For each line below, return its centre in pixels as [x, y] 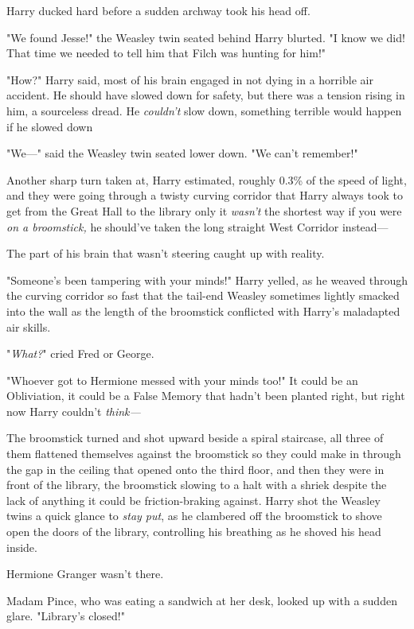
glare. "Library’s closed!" [66, 616]
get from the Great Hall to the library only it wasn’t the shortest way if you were [204, 210]
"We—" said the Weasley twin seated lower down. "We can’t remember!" [182, 153]
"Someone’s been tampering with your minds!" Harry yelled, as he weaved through [207, 280]
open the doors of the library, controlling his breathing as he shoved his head [194, 532]
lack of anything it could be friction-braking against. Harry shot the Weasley [193, 500]
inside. [22, 547]
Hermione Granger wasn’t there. [85, 574]
